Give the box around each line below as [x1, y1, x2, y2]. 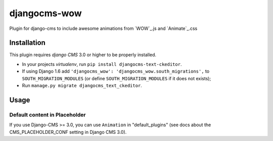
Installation [9, 39, 45, 47]
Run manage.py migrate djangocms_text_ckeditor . [22, 83, 143, 89]
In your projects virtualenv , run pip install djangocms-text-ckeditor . [22, 61, 182, 67]
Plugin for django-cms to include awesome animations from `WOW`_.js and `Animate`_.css [9, 25, 198, 31]
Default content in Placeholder [9, 111, 86, 118]
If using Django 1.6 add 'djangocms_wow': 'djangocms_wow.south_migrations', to [22, 68, 210, 75]
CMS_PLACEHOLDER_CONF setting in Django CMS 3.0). [9, 129, 127, 135]
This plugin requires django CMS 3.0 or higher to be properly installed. [9, 52, 157, 58]
